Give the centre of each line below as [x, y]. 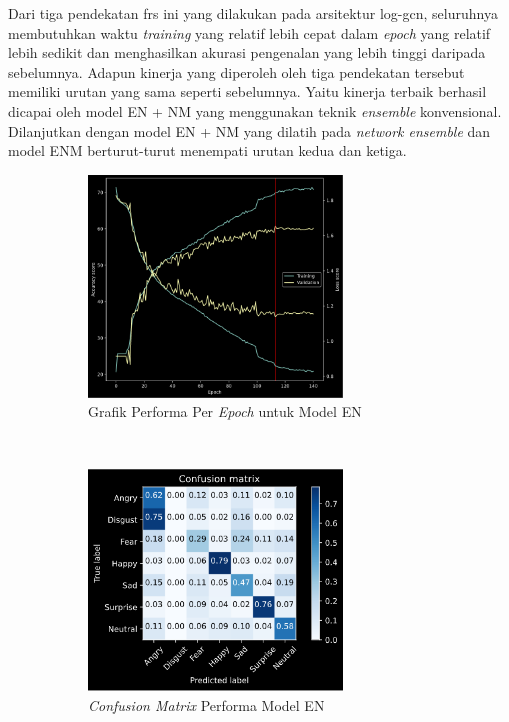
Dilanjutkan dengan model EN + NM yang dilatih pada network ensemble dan [249, 130]
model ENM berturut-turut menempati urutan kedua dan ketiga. [207, 150]
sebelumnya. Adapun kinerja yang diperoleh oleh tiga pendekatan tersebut [236, 71]
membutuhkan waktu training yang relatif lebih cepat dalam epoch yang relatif [249, 32]
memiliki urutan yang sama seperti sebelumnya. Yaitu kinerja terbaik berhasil [247, 91]
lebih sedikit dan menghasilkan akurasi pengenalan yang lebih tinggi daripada [247, 52]
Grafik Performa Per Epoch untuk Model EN [225, 411]
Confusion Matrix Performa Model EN [206, 704]
